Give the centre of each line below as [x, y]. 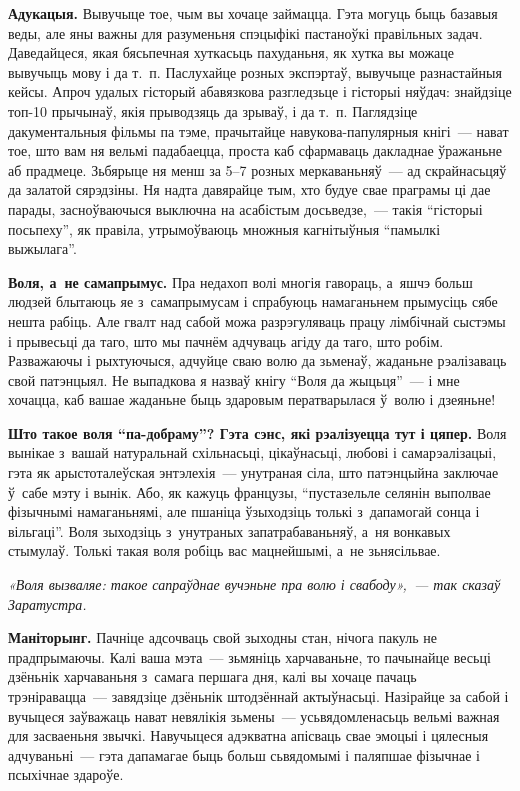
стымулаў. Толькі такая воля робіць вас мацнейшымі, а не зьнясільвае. [224, 550]
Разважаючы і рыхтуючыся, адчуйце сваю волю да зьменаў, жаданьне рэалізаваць [257, 360]
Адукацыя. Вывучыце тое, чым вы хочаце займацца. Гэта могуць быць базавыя [253, 13]
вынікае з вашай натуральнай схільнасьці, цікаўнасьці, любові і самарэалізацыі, [252, 452]
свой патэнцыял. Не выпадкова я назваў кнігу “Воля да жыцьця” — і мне [234, 379]
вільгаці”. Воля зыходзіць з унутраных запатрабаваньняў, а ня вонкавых [229, 530]
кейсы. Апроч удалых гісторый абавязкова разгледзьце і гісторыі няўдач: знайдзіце [260, 91]
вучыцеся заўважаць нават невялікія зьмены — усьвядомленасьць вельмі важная [254, 715]
